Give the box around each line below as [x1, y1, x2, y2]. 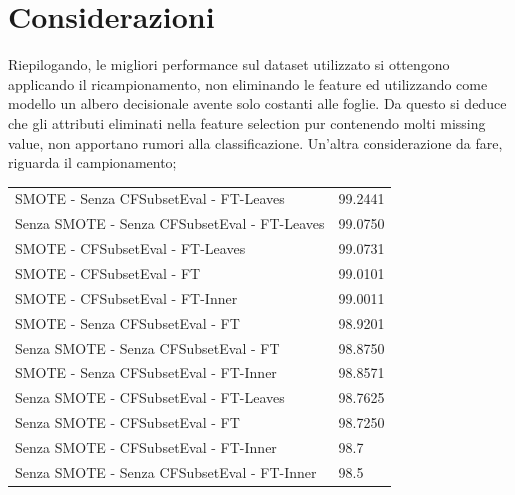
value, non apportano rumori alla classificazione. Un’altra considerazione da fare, [8, 132, 503, 153]
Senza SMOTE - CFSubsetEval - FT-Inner [15, 436, 277, 457]
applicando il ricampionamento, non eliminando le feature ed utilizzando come [8, 73, 488, 94]
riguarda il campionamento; [8, 152, 177, 173]
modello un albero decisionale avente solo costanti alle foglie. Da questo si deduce [8, 93, 507, 114]
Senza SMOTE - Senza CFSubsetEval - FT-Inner [15, 461, 317, 482]
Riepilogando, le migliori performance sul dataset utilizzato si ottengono [8, 54, 450, 75]
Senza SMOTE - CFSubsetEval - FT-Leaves [15, 387, 285, 408]
